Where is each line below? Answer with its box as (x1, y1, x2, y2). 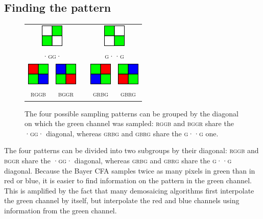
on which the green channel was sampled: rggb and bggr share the (25, 118, 234, 129)
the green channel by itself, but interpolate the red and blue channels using (4, 195, 240, 206)
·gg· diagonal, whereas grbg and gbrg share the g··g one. (25, 128, 219, 138)
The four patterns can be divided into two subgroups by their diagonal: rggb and (4, 145, 259, 156)
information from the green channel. (4, 205, 117, 215)
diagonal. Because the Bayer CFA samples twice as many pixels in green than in (4, 165, 255, 176)
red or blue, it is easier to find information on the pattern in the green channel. (4, 175, 252, 186)
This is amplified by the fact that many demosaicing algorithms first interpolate (4, 185, 254, 196)
